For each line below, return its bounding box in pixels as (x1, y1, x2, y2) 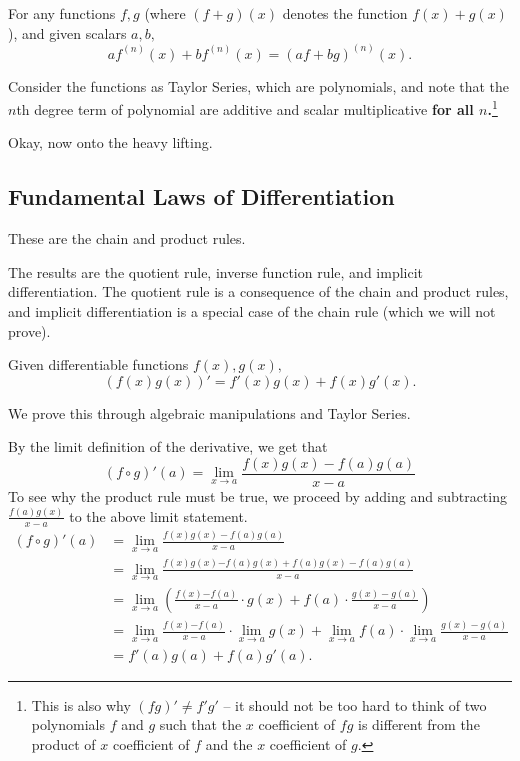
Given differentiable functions (8, 354, 189, 375)
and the (205, 733, 253, 754)
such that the (159, 714, 242, 735)
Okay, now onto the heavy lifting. (8, 132, 213, 153)
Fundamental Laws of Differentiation (8, 181, 395, 212)
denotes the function (282, 3, 408, 23)
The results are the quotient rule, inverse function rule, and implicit (8, 261, 424, 282)
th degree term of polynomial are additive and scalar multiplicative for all (16, 98, 474, 119)
